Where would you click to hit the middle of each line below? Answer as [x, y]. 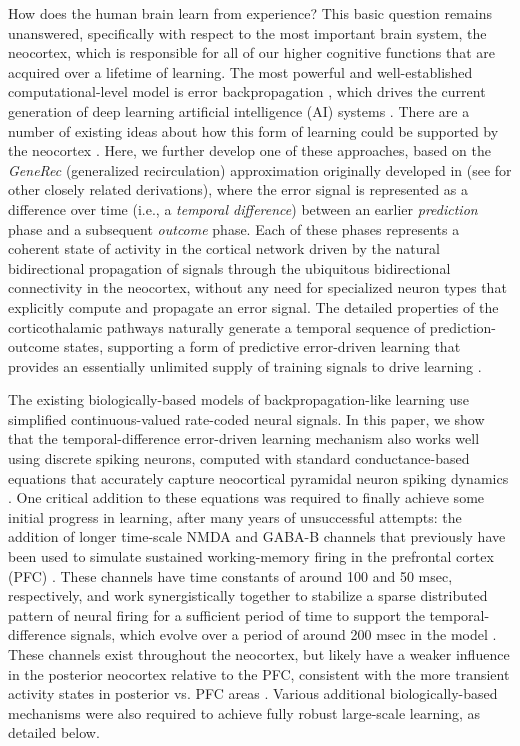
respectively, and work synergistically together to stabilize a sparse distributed [248, 595]
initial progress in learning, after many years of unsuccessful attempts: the [235, 516]
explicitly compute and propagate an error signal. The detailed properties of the [253, 306]
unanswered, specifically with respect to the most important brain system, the [247, 32]
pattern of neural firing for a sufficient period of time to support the [216, 614]
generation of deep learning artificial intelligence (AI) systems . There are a [239, 110]
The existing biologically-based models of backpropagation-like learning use [238, 399]
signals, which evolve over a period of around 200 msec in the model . [283, 634]
